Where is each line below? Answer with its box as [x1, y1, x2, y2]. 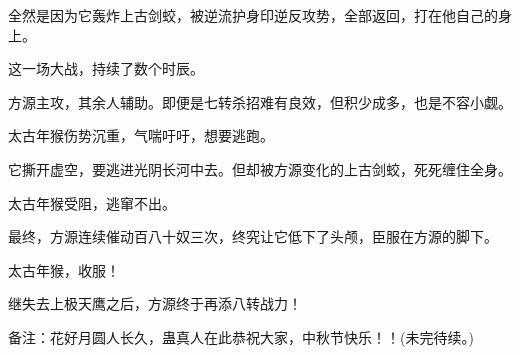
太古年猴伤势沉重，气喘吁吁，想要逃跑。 [8, 125, 274, 146]
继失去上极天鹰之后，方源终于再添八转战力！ [8, 293, 302, 314]
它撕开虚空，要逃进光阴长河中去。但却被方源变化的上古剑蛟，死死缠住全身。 [8, 158, 512, 179]
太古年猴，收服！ [8, 259, 120, 280]
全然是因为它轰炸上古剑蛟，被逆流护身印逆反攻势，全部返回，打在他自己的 [8, 5, 498, 25]
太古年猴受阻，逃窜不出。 [8, 192, 176, 213]
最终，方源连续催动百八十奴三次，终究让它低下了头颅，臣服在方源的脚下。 [8, 226, 498, 247]
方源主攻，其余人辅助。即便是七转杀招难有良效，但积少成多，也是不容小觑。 [8, 91, 512, 112]
